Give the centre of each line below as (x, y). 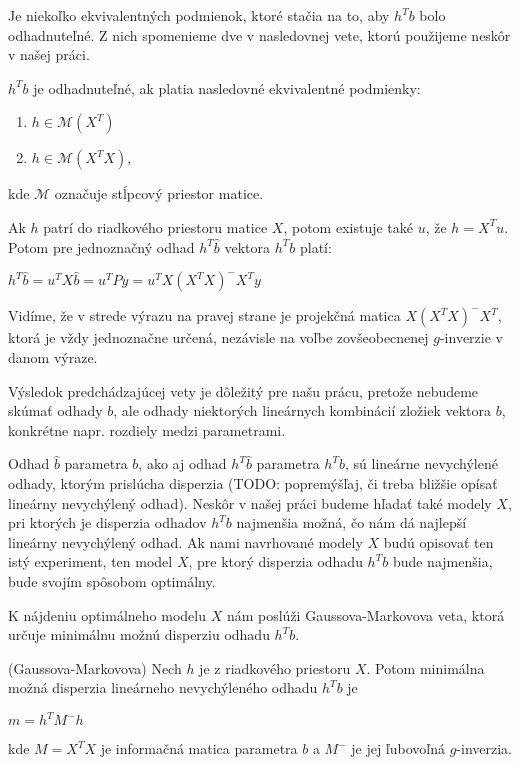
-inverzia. (484, 748)
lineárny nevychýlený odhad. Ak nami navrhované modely (185, 541)
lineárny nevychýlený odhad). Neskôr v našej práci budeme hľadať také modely (250, 502)
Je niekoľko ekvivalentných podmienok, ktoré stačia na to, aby (199, 15)
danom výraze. (53, 356)
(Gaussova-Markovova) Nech (95, 667)
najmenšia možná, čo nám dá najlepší (351, 522)
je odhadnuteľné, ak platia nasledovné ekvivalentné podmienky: (227, 87)
